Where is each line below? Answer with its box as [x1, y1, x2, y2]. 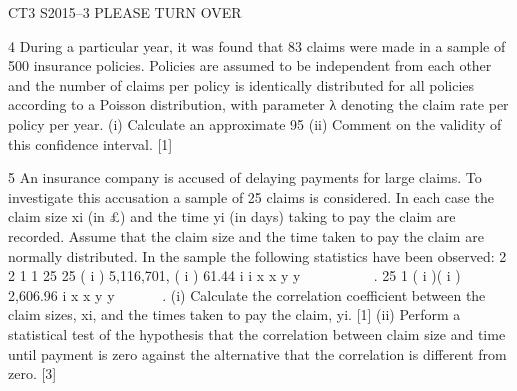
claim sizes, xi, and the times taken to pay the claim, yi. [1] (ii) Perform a [8, 304, 461, 325]
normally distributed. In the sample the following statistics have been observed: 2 [8, 245, 507, 266]
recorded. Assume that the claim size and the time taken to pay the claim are [8, 225, 484, 246]
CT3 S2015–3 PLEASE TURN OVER [8, 2, 242, 22]
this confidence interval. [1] [8, 133, 173, 154]
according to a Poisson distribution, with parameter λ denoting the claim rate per [8, 94, 509, 115]
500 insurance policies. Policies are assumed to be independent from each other [8, 55, 492, 76]
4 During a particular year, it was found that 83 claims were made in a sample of [8, 35, 506, 56]
